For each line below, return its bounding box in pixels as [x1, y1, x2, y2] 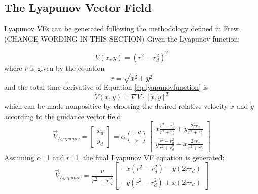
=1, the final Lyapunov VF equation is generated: [69, 151, 225, 162]
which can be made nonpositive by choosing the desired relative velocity [4, 101, 228, 111]
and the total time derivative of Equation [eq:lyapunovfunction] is [4, 82, 208, 92]
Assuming [4, 151, 34, 162]
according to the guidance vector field [4, 110, 121, 121]
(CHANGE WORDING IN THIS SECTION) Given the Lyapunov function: [4, 33, 240, 44]
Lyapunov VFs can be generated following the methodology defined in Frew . [4, 23, 243, 34]
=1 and [41, 151, 64, 162]
